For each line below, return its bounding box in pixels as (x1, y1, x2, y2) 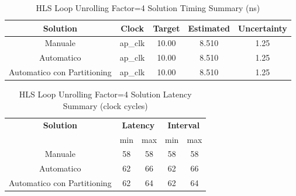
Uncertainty (238, 22, 287, 34)
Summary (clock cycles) (63, 99, 148, 111)
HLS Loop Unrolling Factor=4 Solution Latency (19, 88, 192, 100)
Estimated (188, 22, 230, 34)
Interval (167, 118, 200, 131)
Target (153, 22, 180, 34)
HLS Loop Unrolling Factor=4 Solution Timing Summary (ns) (36, 2, 260, 13)
